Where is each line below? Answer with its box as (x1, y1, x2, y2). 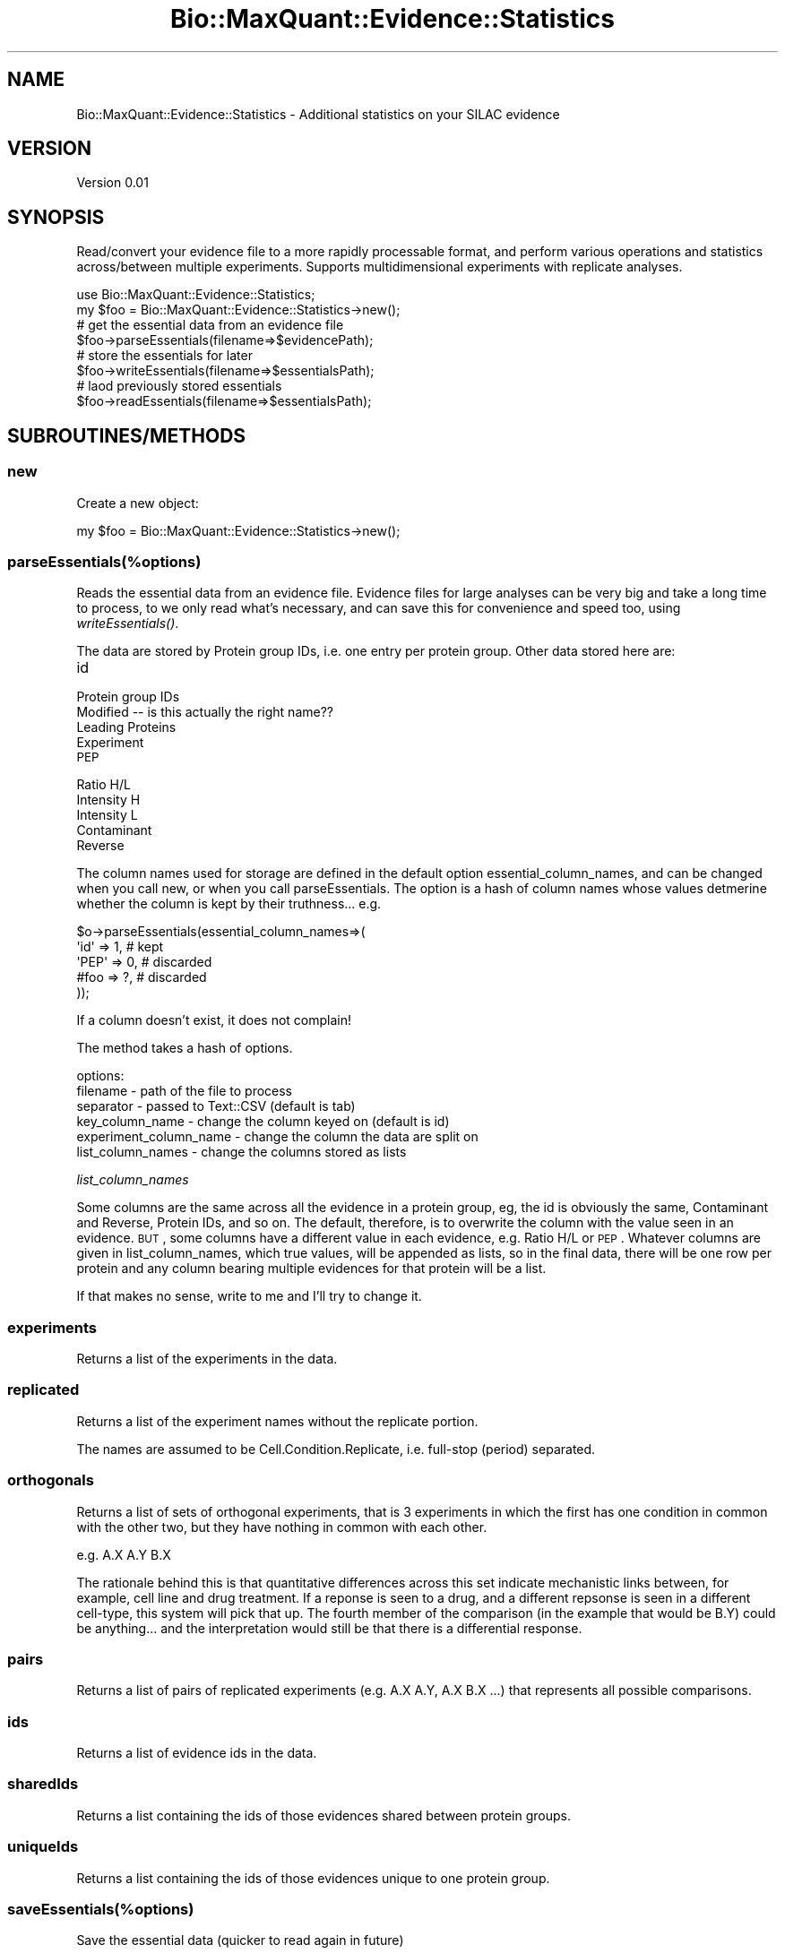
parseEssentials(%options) (7, 552, 202, 571)
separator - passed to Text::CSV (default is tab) (76, 1098, 356, 1114)
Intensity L (76, 807, 138, 823)
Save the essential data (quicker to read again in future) (76, 1932, 404, 1949)
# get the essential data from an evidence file (76, 317, 344, 333)
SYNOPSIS (7, 205, 105, 228)
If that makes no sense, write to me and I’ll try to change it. (76, 1288, 422, 1304)
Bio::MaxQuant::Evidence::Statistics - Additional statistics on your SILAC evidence (76, 106, 560, 122)
